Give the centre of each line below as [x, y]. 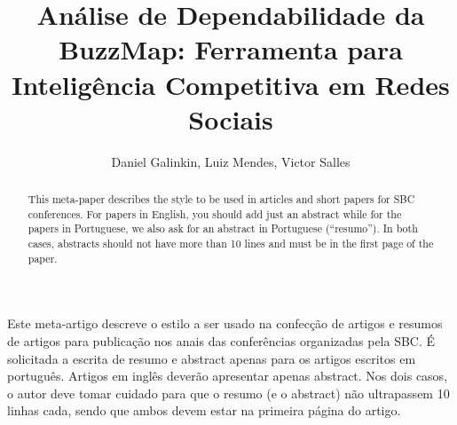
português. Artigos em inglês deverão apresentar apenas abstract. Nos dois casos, [228, 376]
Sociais [231, 118]
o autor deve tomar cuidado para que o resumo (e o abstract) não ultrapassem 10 [228, 393]
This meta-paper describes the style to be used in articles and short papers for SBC [221, 199]
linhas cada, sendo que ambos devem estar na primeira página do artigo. [204, 410]
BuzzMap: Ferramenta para [231, 49]
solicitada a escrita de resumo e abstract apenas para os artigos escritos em [212, 358]
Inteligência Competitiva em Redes [231, 84]
